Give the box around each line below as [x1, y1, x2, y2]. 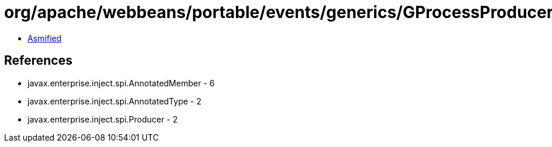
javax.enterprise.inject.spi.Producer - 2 [28, 114, 178, 124]
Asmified [28, 33, 62, 43]
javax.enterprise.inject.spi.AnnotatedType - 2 [28, 96, 201, 106]
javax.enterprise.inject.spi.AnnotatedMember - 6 [28, 78, 215, 88]
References [4, 53, 73, 68]
